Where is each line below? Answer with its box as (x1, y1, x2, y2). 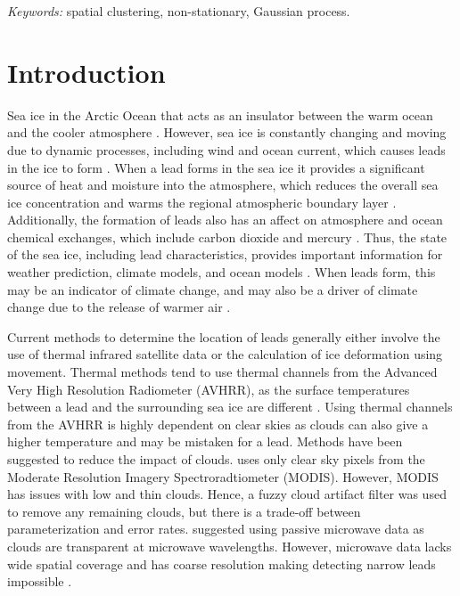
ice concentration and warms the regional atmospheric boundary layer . (7, 192, 397, 211)
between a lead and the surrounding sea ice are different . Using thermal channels (7, 397, 453, 416)
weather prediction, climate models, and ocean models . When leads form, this (7, 263, 436, 282)
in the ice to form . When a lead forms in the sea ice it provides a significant (7, 158, 425, 176)
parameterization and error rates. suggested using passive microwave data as (7, 519, 424, 538)
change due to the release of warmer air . (7, 298, 231, 316)
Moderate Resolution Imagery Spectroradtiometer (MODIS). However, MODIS (7, 467, 439, 486)
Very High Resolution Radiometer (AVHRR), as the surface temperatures (7, 380, 410, 398)
